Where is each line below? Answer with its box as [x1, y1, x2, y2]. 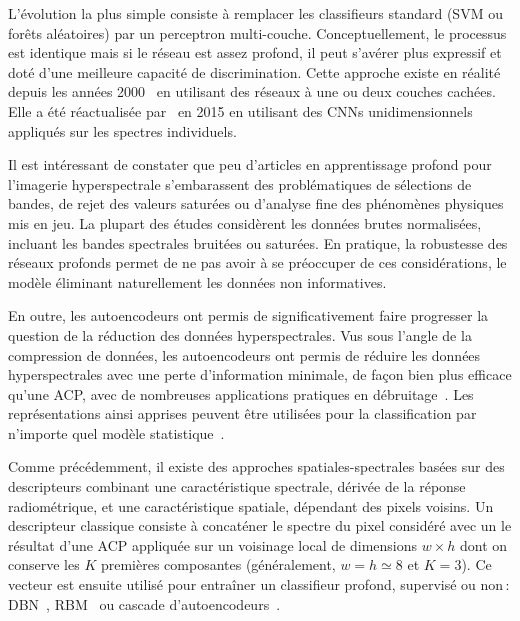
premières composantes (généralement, [100, 554, 336, 575]
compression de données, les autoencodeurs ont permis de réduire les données [8, 344, 481, 365]
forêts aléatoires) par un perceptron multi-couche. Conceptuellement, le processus [8, 22, 507, 43]
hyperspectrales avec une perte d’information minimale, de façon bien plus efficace [8, 364, 512, 385]
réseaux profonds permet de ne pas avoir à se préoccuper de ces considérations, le [8, 252, 507, 273]
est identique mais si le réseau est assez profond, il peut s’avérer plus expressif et [8, 42, 502, 63]
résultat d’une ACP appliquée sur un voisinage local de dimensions [8, 534, 418, 555]
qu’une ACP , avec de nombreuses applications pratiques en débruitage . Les [8, 383, 474, 404]
